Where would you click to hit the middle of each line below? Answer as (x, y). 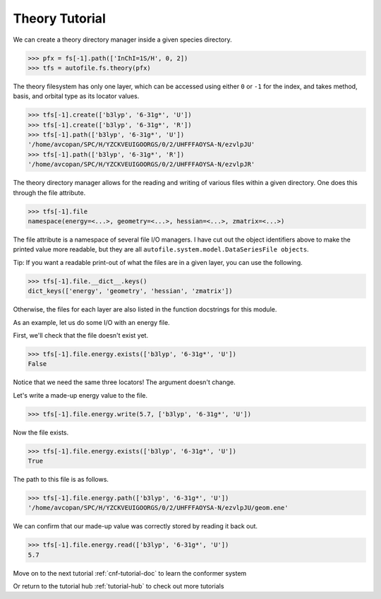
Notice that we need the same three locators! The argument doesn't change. (124, 382)
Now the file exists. (41, 432)
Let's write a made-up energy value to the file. (80, 395)
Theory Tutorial (59, 18)
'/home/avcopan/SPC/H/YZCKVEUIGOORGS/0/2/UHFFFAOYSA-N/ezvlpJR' (141, 165)
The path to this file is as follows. (61, 479)
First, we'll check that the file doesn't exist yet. (80, 335)
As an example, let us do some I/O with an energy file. (91, 322)
